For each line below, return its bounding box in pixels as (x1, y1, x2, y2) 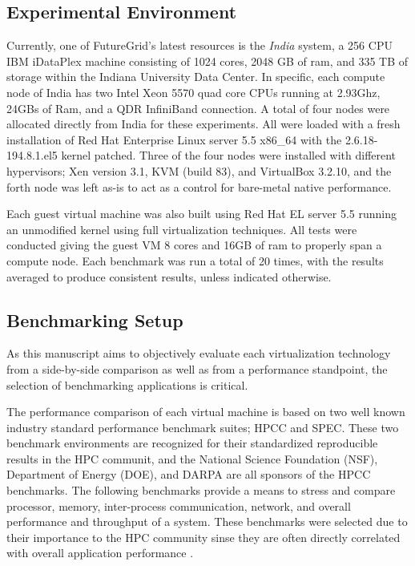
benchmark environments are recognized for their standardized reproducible (6, 435, 378, 451)
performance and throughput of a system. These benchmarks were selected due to (6, 513, 408, 530)
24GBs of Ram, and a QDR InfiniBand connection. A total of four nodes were (6, 99, 390, 116)
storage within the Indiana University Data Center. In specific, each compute (6, 68, 385, 85)
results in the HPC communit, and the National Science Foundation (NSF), (6, 450, 378, 467)
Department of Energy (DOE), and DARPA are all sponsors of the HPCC (6, 466, 371, 483)
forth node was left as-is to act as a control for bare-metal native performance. (6, 178, 392, 195)
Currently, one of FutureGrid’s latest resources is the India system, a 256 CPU (6, 37, 393, 54)
